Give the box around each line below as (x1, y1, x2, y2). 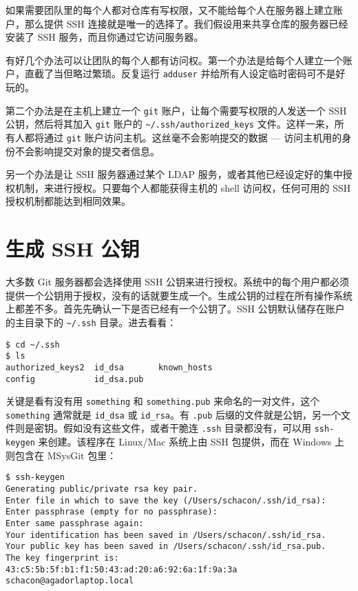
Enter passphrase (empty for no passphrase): (6, 507, 218, 517)
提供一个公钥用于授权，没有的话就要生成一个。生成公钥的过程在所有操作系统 (6, 288, 352, 302)
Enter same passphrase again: (6, 519, 144, 528)
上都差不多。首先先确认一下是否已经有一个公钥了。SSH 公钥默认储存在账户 (6, 301, 345, 316)
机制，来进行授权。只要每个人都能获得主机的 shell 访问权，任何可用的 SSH (14, 180, 351, 194)
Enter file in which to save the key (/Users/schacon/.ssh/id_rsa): (6, 495, 326, 505)
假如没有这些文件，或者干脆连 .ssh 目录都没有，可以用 (63, 421, 311, 435)
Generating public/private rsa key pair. (6, 484, 198, 494)
